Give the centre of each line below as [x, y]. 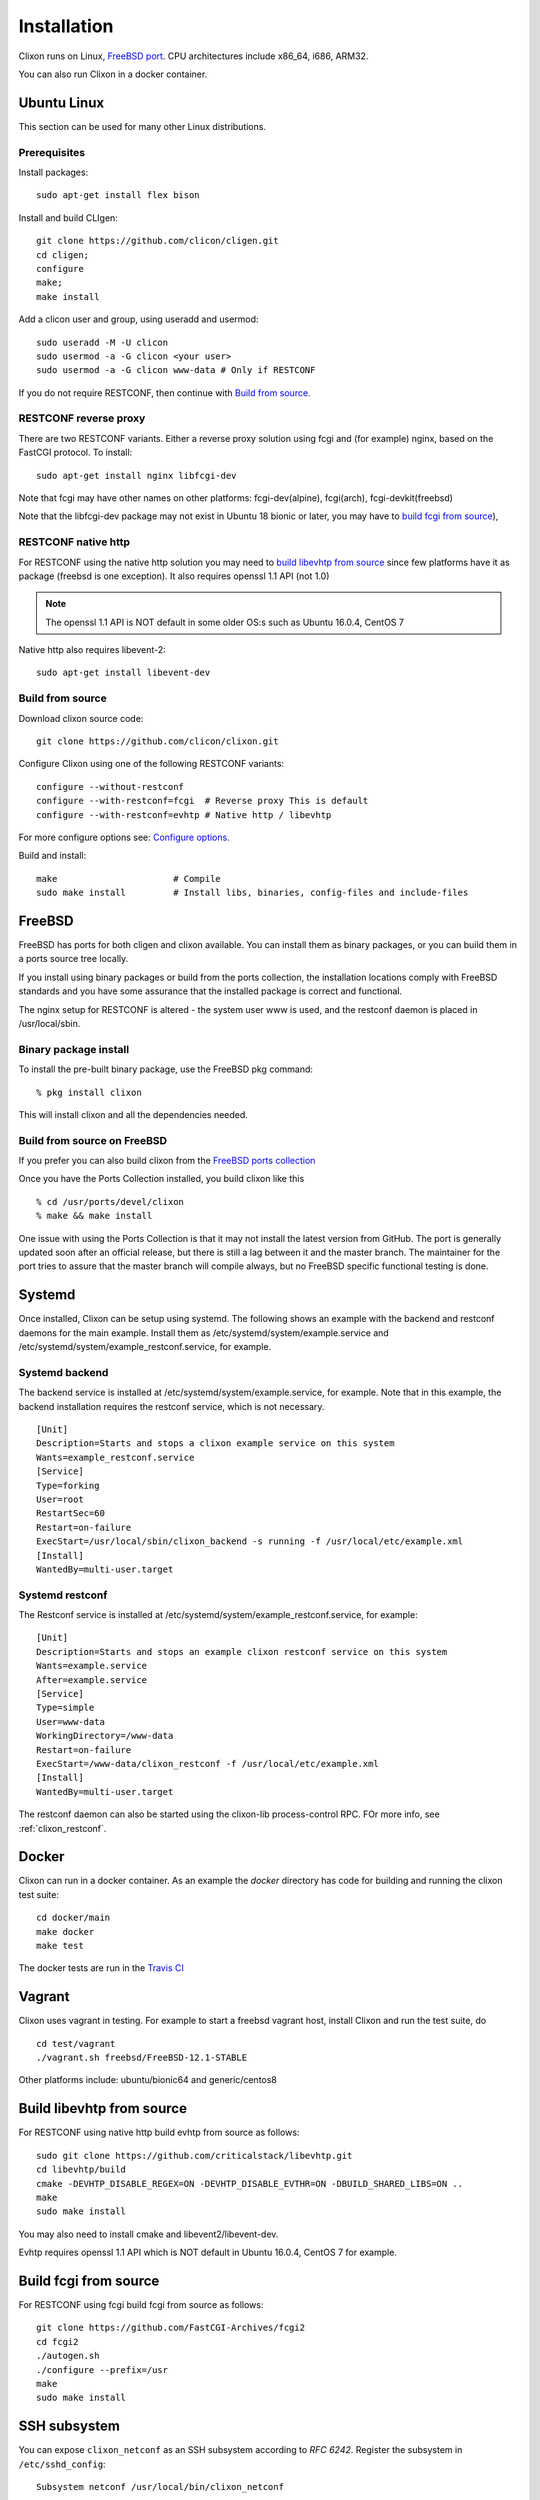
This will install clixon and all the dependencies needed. [133, 1114]
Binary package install [74, 1049]
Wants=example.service [92, 1666]
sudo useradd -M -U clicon [102, 342]
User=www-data [70, 1721]
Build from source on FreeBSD [93, 1140]
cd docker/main [73, 1918]
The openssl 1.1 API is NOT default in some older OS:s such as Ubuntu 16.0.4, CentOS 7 [225, 622]
